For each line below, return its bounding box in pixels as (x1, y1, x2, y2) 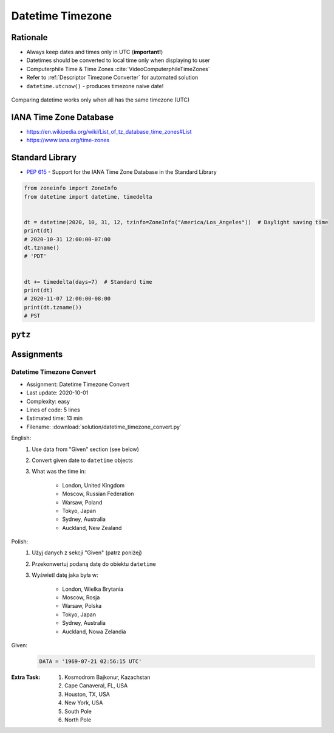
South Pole (64, 707, 92, 715)
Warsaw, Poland (62, 498, 103, 506)
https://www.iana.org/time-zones (26, 137, 109, 144)
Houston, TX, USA (64, 690, 111, 698)
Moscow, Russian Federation (62, 490, 134, 498)
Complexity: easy (26, 397, 70, 405)
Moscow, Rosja (62, 594, 100, 601)
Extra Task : (11, 673, 41, 681)
